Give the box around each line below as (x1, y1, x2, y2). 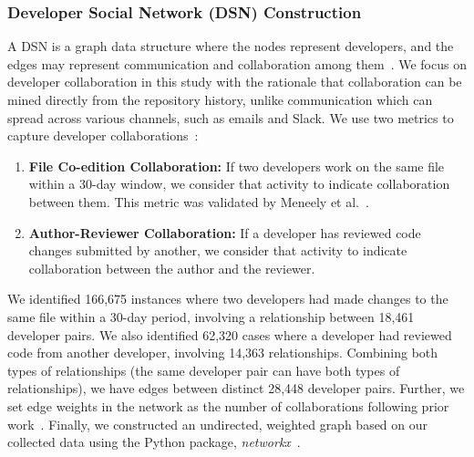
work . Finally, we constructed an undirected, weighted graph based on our (7, 414, 428, 433)
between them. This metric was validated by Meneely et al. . (28, 192, 369, 211)
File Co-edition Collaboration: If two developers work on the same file (28, 156, 445, 175)
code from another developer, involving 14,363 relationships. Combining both (7, 343, 438, 362)
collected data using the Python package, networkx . (7, 432, 301, 452)
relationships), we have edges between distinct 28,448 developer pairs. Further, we (7, 379, 465, 398)
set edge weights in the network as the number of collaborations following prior (7, 396, 449, 415)
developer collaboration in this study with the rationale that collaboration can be (7, 72, 462, 91)
